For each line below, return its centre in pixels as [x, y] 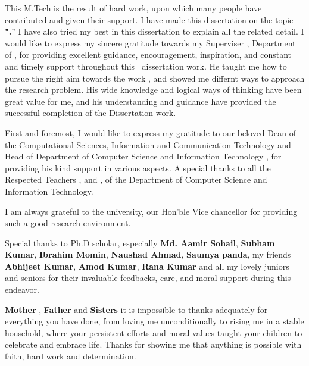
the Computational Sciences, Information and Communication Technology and [148, 144]
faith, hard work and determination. [71, 356]
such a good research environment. [68, 223]
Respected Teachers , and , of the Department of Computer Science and [136, 179]
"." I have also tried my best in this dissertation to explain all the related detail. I [154, 31]
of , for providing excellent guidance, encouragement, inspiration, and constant [148, 54]
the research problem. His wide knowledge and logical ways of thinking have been [153, 90]
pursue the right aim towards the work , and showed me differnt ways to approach [155, 78]
